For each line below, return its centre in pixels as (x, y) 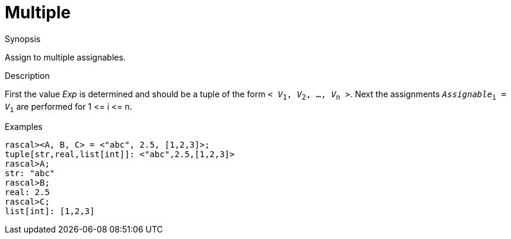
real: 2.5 (27, 192)
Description (27, 75)
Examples (24, 127)
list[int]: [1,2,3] (50, 211)
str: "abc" (30, 173)
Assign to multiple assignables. (65, 57)
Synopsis (23, 39)
